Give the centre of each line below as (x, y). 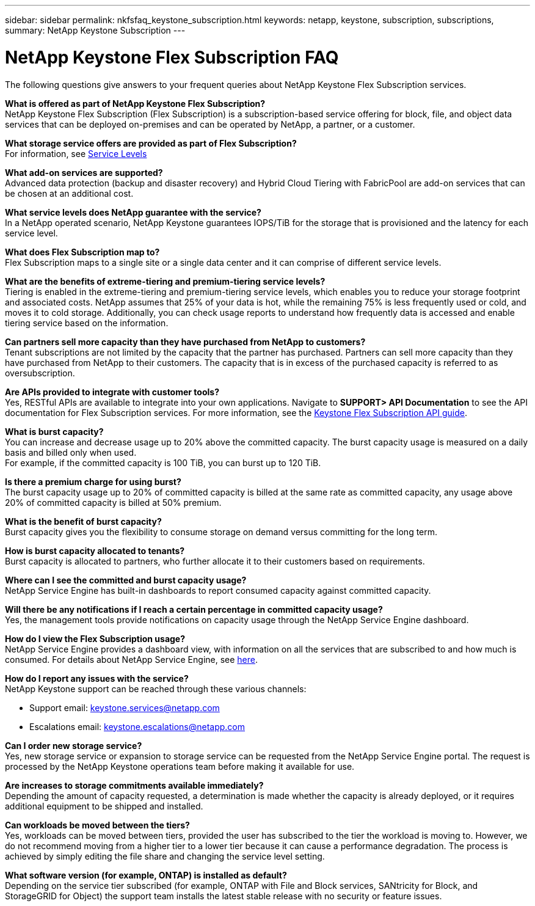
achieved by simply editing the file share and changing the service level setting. (165, 856)
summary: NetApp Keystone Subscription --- (95, 30)
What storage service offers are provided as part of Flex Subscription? (151, 143)
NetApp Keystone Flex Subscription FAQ (172, 57)
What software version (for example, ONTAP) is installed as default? (146, 875)
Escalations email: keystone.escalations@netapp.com (137, 726)
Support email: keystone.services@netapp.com (125, 707)
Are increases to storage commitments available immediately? (134, 785)
